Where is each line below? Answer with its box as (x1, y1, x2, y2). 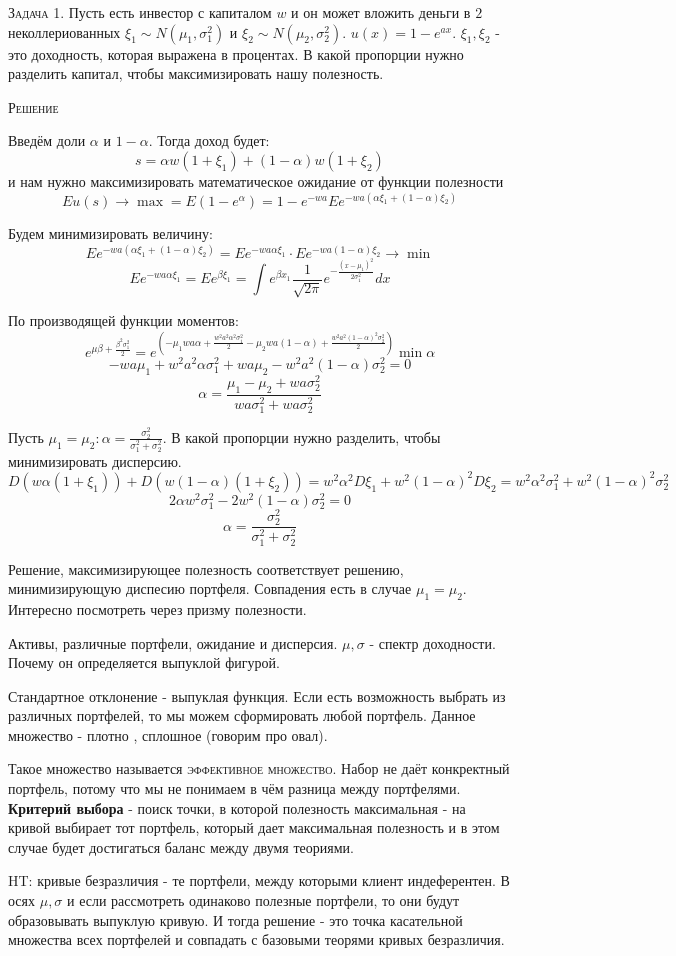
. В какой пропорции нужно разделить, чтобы (162, 426, 441, 447)
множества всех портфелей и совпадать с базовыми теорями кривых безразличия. (8, 929, 505, 950)
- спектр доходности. (369, 632, 496, 653)
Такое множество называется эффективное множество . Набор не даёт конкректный (8, 758, 510, 779)
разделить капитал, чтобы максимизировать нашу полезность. (8, 63, 384, 84)
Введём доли (8, 130, 86, 151)
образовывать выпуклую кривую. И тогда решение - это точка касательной (8, 909, 463, 930)
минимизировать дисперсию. (8, 450, 182, 471)
